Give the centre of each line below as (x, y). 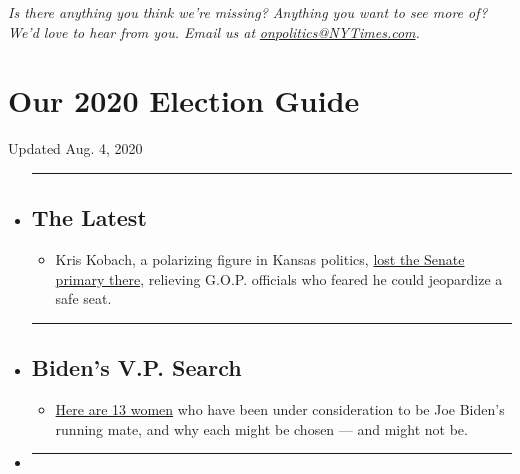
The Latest (89, 217)
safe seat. (83, 298)
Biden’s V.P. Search (136, 367)
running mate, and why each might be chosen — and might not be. (261, 428)
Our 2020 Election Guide (184, 100)
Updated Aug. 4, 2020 (75, 148)
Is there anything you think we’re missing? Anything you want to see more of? (248, 12)
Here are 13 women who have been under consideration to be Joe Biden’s (280, 409)
